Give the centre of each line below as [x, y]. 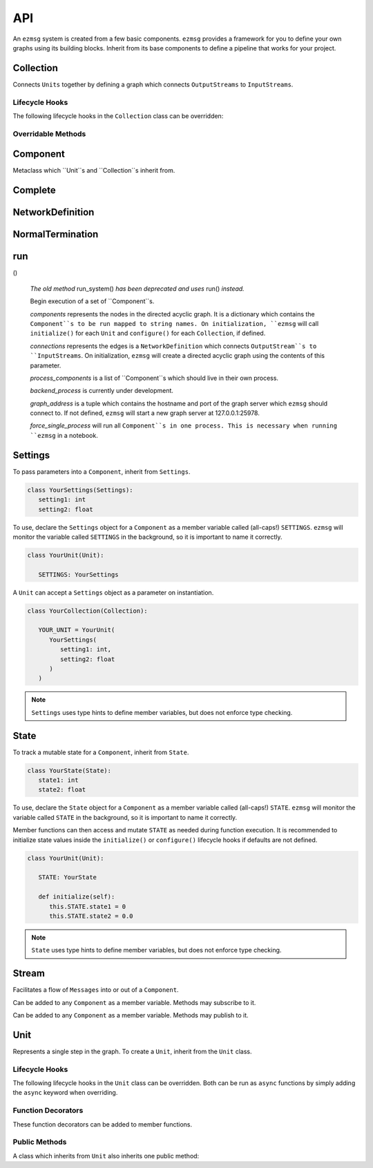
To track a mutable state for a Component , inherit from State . [101, 752]
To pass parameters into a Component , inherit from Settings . [102, 471]
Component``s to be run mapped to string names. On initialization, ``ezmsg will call [174, 323]
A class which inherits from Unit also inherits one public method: [106, 1156]
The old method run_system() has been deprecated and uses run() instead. [137, 288]
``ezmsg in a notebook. [64, 435]
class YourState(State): [69, 770]
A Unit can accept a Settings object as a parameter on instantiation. [113, 592]
